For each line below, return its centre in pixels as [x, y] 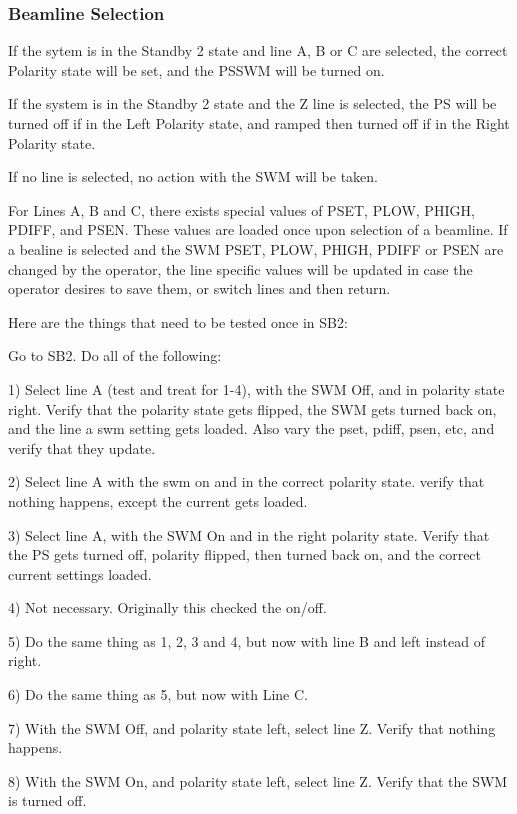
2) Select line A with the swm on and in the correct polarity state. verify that [246, 481]
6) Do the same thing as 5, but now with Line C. [158, 694]
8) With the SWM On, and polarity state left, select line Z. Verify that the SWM [258, 780]
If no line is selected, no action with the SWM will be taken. [193, 176]
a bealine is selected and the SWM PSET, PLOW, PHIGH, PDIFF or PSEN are [256, 248]
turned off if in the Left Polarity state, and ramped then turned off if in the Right [259, 123]
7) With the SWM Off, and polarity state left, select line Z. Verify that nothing [252, 727]
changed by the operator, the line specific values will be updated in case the [240, 268]
